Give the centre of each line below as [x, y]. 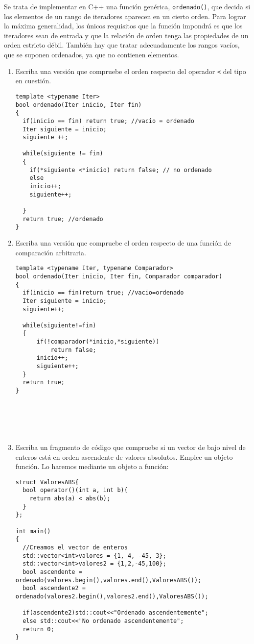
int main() [33, 531]
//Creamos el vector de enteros [75, 548]
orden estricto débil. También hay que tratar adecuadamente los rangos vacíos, [122, 45]
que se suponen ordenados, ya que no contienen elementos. [92, 55]
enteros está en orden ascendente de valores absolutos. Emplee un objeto [124, 457]
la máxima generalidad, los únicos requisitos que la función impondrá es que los [123, 26]
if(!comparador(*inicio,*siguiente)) [98, 342]
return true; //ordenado [63, 219]
